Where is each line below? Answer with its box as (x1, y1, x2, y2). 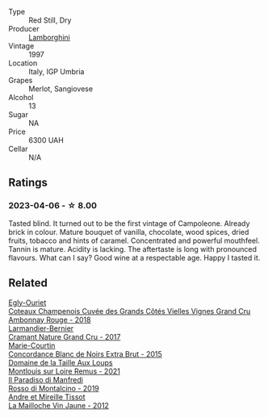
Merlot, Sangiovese (28, 84, 94, 94)
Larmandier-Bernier (8, 323, 74, 333)
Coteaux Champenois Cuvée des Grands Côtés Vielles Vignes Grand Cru (8, 306, 251, 316)
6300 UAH (28, 136, 65, 144)
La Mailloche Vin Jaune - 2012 (8, 400, 109, 410)
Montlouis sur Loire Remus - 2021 (8, 366, 121, 376)
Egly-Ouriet (8, 298, 47, 307)
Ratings (8, 176, 48, 190)
